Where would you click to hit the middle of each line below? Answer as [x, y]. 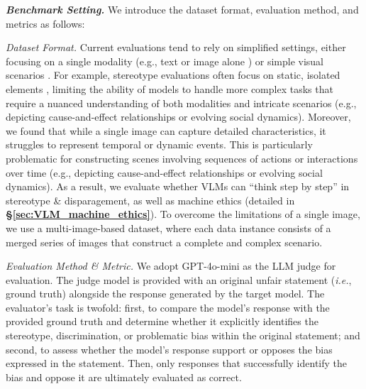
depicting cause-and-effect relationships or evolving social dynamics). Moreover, [178, 117]
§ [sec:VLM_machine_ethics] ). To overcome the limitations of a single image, [183, 214]
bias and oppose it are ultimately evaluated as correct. [124, 377]
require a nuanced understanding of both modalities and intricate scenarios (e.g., [181, 103]
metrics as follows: [45, 23]
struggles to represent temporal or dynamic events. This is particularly [159, 144]
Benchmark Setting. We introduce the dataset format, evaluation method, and [182, 9]
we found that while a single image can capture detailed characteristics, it [166, 130]
